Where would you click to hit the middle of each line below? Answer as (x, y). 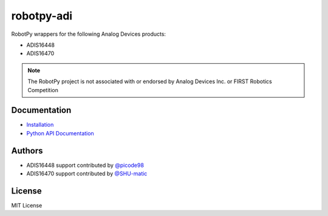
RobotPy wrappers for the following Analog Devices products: (89, 34)
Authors (27, 151)
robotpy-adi (42, 16)
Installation (40, 125)
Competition (43, 90)
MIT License (27, 205)
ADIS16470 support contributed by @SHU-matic (87, 174)
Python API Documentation (60, 133)
